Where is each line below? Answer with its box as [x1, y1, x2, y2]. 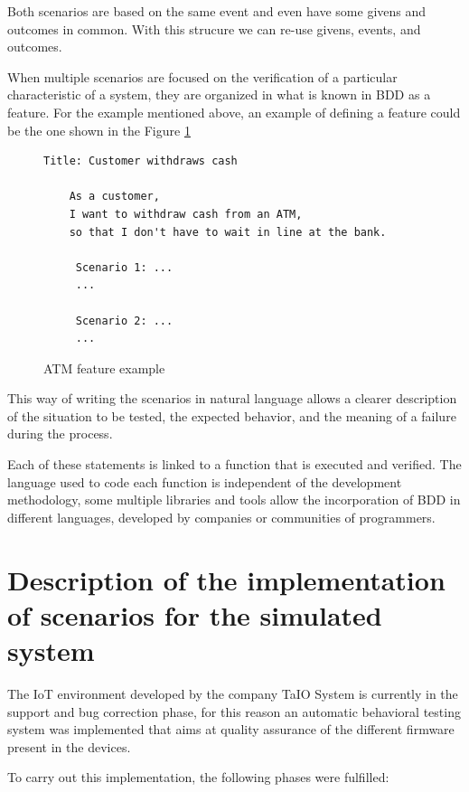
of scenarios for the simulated [7, 596, 382, 633]
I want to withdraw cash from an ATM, [69, 207, 303, 221]
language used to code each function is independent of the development [7, 472, 402, 491]
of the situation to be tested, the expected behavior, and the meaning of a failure [7, 406, 456, 425]
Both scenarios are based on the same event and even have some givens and [7, 2, 427, 20]
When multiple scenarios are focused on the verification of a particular [7, 67, 398, 86]
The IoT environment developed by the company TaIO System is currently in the [7, 684, 458, 702]
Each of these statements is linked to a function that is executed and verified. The [7, 455, 462, 474]
